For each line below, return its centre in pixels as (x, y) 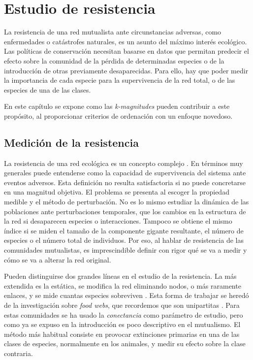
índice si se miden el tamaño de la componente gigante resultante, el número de (124, 230)
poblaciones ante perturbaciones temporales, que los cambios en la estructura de (125, 211)
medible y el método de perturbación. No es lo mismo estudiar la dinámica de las (126, 202)
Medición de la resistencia (71, 142)
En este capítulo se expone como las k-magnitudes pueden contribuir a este (117, 106)
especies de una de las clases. (47, 89)
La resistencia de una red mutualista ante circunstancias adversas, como (113, 32)
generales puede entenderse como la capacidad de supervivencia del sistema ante (125, 173)
